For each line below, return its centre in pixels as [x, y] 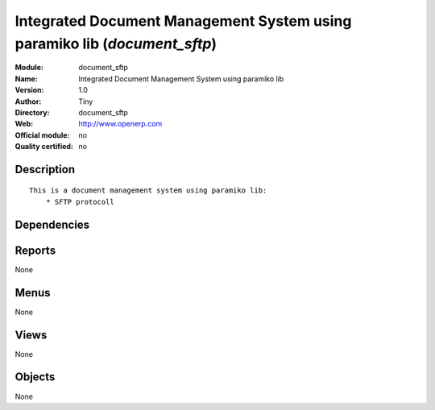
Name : [26, 79]
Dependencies [52, 224]
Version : [29, 90]
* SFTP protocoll [80, 202]
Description [45, 169]
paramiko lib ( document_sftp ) [116, 43]
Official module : [42, 135]
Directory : [32, 112]
